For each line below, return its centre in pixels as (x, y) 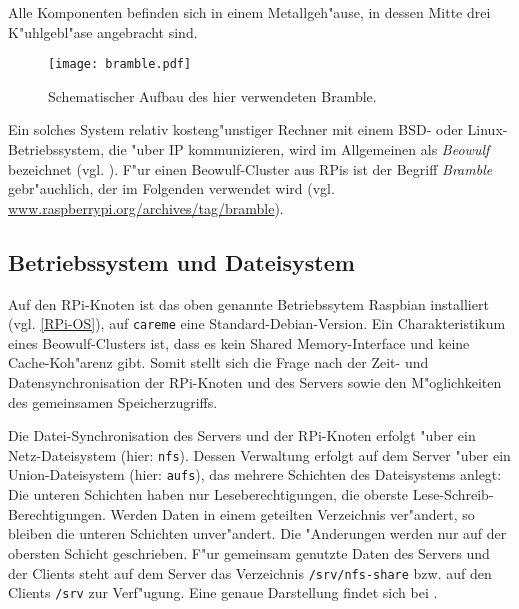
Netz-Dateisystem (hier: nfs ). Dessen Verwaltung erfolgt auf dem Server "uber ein (259, 454)
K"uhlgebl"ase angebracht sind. (103, 31)
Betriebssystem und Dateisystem (181, 261)
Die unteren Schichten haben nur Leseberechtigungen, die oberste (208, 494)
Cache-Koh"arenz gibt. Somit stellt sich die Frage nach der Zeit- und (218, 362)
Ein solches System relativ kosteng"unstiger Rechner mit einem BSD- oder (235, 129)
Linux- (487, 129)
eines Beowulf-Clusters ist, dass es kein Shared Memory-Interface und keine (239, 342)
